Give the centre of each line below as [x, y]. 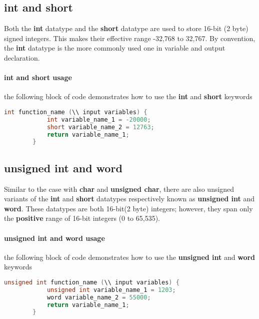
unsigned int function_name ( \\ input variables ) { [92, 282]
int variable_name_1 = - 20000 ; [99, 119]
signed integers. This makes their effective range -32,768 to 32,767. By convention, [130, 38]
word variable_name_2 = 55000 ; [99, 297]
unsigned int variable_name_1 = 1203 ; [111, 290]
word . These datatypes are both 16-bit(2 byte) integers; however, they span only [128, 208]
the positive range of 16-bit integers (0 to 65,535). [82, 218]
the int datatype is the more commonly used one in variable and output [115, 48]
